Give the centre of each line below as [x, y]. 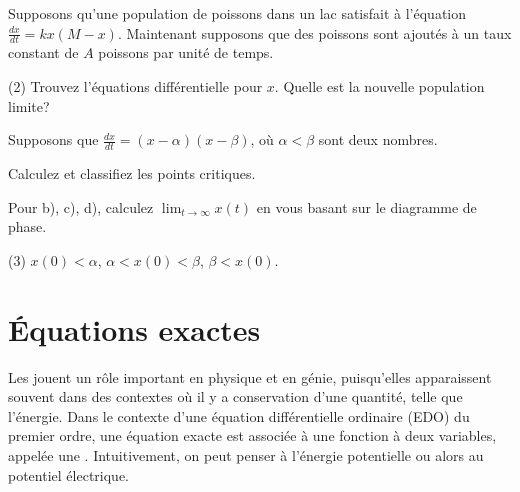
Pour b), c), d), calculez [81, 206]
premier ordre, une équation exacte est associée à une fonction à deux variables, [252, 435]
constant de [43, 52]
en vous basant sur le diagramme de [366, 206]
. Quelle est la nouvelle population [379, 86]
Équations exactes [134, 328]
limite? [29, 105]
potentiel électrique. [68, 474]
